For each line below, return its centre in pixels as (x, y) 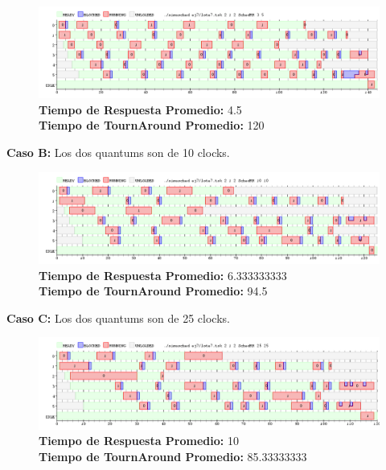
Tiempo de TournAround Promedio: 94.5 (153, 291)
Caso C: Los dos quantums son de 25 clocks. (118, 317)
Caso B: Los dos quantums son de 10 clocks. (118, 153)
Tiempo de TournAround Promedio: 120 (152, 125)
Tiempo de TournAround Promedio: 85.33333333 (173, 456)
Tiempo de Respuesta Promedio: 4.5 (140, 109)
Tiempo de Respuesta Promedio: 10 (139, 441)
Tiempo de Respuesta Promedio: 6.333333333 (163, 275)
